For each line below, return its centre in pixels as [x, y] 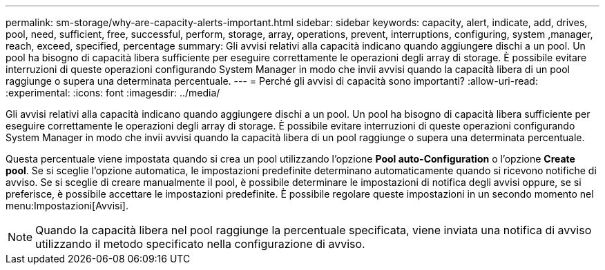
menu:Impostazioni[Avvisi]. [67, 206]
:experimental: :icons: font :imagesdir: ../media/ [113, 93]
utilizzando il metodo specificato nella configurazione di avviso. [200, 244]
